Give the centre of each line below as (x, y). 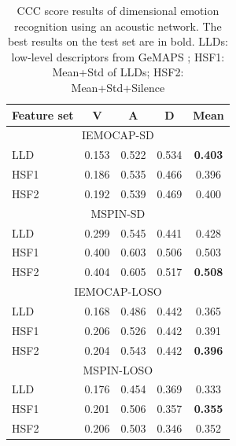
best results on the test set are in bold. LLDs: (118, 41)
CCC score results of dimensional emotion (118, 10)
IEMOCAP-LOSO (118, 291)
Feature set (43, 114)
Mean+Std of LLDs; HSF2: (118, 72)
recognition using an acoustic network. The (118, 26)
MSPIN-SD (118, 213)
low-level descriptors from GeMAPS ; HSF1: (118, 56)
